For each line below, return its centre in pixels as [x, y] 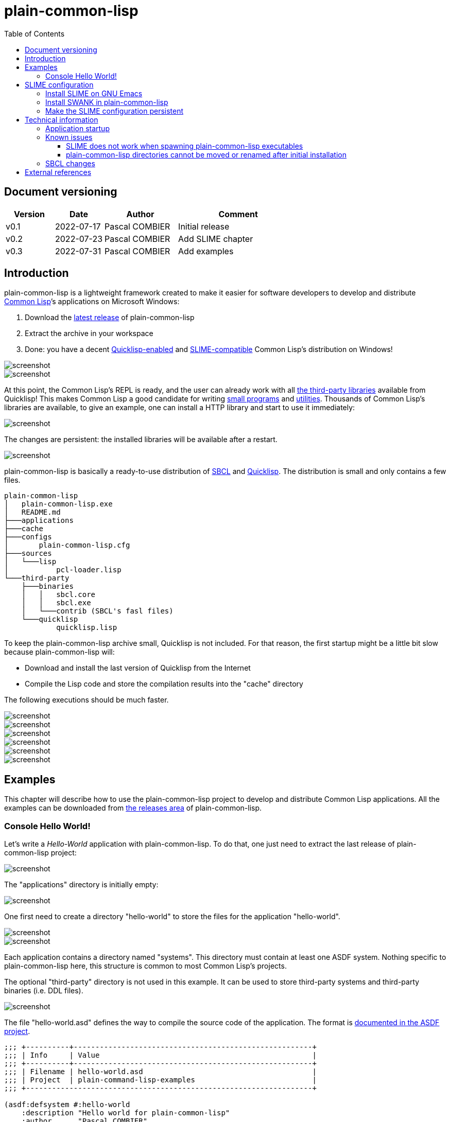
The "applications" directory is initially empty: [81, 885]
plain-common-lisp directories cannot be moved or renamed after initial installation [206, 154]
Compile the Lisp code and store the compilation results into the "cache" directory [164, 684]
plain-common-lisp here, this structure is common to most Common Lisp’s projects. [145, 966]
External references [58, 172]
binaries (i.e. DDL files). [44, 991]
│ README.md [32, 512]
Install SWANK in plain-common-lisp [107, 102]
